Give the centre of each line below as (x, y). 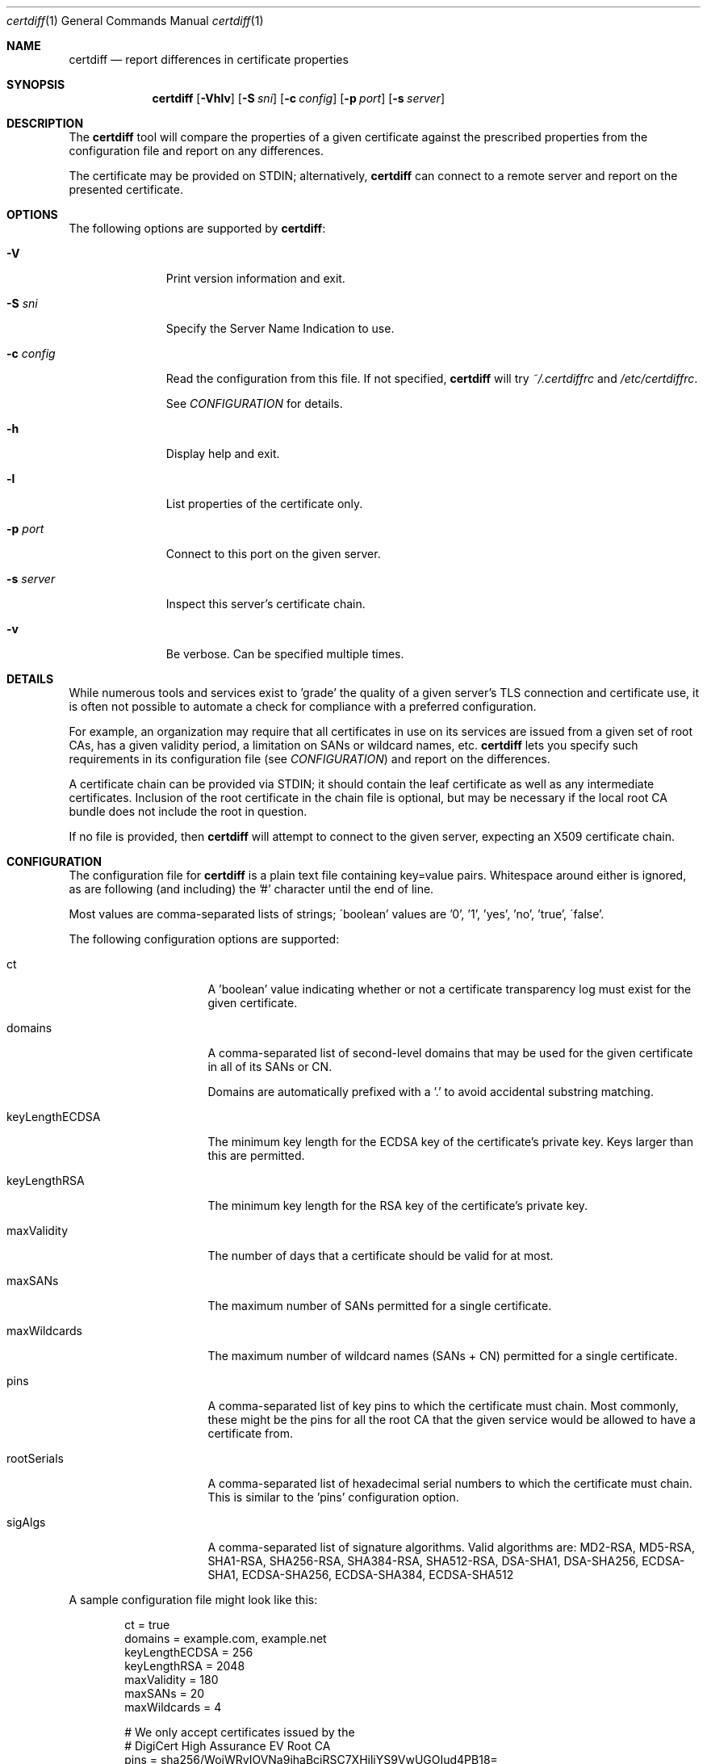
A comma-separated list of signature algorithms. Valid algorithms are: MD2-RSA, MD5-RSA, (451, 1547)
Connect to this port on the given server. (273, 554)
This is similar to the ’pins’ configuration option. (333, 1497)
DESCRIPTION (45, 123)
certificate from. (251, 1433)
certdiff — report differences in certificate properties (209, 59)
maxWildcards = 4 (173, 1707)
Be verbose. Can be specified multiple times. (285, 654)
